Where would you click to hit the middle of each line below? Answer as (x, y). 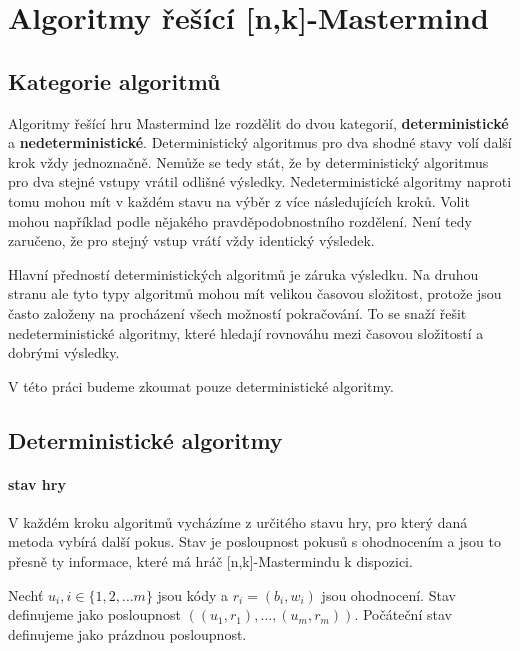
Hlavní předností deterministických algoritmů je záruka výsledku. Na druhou (243, 273)
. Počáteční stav (403, 614)
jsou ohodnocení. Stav (388, 594)
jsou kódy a (193, 594)
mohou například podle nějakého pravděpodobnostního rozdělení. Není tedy (240, 220)
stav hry (37, 483)
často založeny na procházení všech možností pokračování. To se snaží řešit (237, 312)
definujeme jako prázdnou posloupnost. (127, 633)
